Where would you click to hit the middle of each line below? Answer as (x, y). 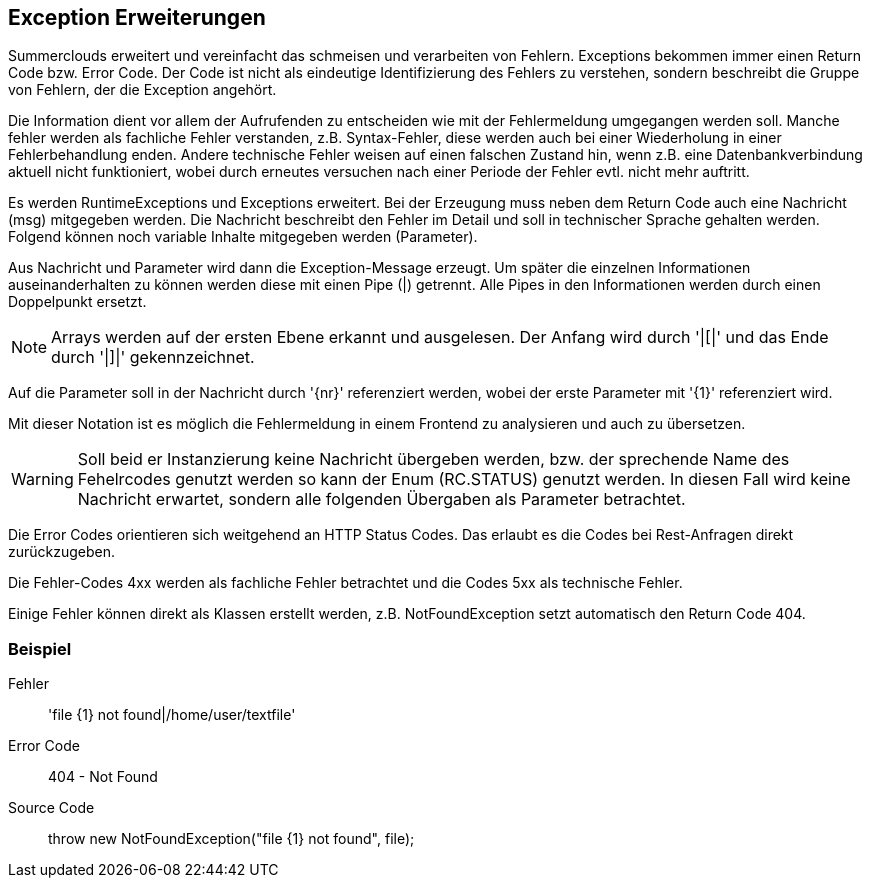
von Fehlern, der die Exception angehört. (142, 90)
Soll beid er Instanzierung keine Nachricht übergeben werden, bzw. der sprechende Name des (433, 459)
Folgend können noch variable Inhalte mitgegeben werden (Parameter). (243, 237)
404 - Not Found (103, 777)
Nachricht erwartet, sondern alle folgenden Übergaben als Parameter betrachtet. (381, 499)
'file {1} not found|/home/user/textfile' (172, 715)
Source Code (51, 808)
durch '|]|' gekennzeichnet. (153, 357)
